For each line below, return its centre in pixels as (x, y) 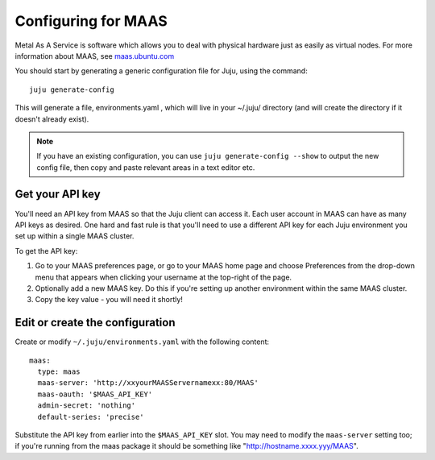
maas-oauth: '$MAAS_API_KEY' (95, 394)
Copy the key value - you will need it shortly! (109, 300)
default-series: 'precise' (91, 416)
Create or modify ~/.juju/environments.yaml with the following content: (142, 342)
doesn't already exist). (52, 119)
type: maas (59, 372)
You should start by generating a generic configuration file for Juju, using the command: (161, 71)
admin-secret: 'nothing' (87, 406)
